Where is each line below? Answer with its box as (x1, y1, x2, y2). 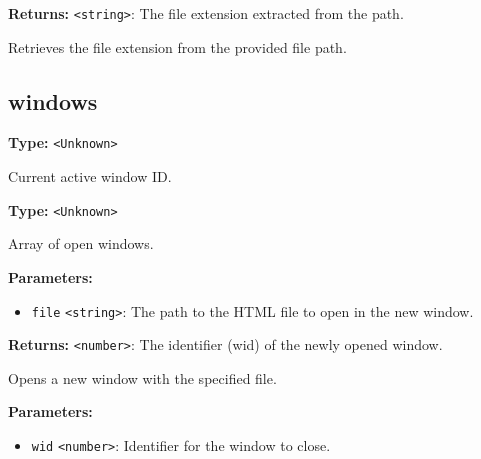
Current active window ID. (8, 166, 172, 187)
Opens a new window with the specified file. (8, 367, 277, 388)
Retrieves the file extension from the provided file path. (8, 36, 347, 57)
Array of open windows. (8, 233, 154, 254)
